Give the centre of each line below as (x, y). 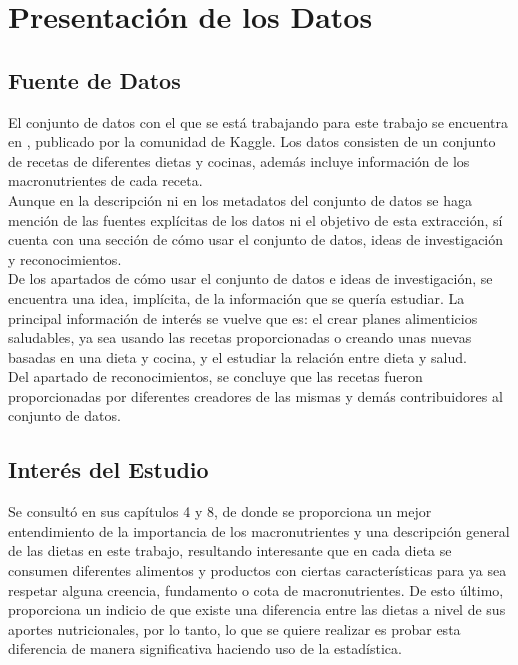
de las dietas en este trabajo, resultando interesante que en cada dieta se (230, 550)
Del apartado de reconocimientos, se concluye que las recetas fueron (215, 376)
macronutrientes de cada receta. (105, 180)
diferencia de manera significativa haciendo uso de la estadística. (205, 648)
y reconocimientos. (65, 258)
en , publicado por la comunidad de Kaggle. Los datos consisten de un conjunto (252, 141)
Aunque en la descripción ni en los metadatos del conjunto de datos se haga (240, 199)
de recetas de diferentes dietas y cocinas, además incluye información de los (239, 160)
